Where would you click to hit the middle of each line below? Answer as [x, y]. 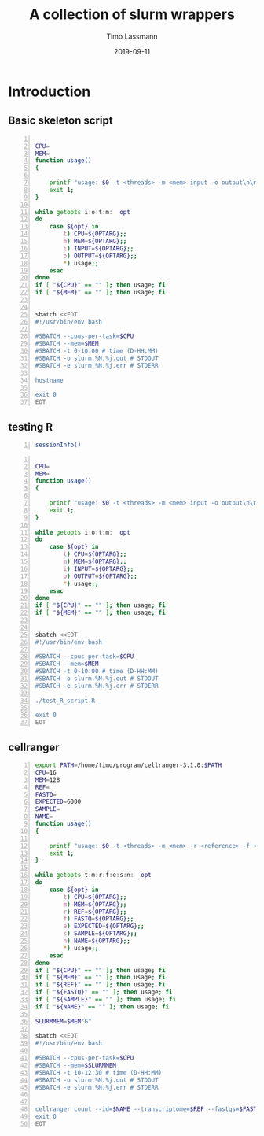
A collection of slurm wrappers [132, 15]
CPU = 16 [46, 772]
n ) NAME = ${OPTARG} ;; [97, 941]
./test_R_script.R [65, 701]
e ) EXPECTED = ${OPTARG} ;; [104, 927]
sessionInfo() [58, 445]
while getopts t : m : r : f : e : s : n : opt [93, 875]
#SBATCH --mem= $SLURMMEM [75, 1065]
